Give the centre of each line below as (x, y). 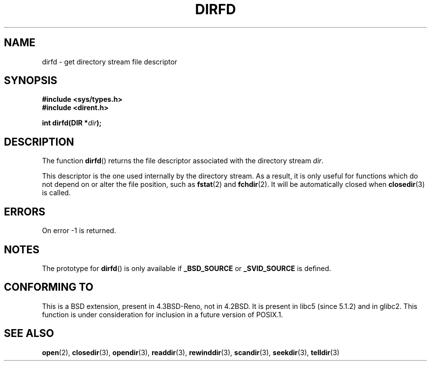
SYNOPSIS (31, 81)
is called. (56, 193)
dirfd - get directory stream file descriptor (110, 61)
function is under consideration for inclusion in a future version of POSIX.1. (163, 314)
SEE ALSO (29, 334)
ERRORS (25, 212)
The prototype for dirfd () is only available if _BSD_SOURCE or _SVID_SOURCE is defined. (186, 268)
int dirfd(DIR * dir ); (72, 123)
